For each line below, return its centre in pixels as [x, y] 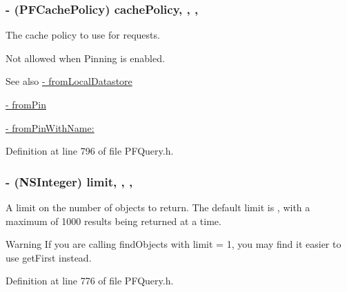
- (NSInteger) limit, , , [69, 181]
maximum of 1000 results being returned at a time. [113, 221]
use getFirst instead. [49, 257]
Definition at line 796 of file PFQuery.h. [90, 151]
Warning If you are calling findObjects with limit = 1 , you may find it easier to [173, 244]
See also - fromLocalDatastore [69, 81]
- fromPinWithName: [50, 127]
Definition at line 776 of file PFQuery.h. [90, 281]
